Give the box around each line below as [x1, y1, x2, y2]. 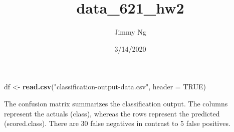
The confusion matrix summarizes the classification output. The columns [4, 98, 228, 108]
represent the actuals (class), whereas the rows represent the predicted [4, 108, 220, 118]
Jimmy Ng [114, 27, 146, 37]
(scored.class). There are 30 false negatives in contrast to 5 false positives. [4, 118, 230, 128]
